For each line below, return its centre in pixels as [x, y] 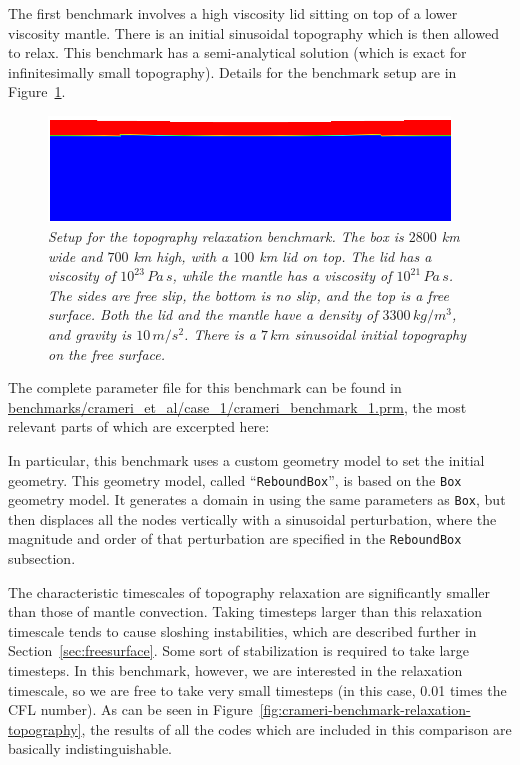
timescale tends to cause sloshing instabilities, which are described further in [242, 630]
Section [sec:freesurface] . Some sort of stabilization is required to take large [239, 650]
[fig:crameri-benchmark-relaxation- [365, 709]
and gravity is [90, 333]
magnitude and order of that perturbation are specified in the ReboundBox [235, 538]
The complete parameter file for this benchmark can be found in [205, 387]
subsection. [42, 558]
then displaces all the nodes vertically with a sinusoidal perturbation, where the [252, 518]
